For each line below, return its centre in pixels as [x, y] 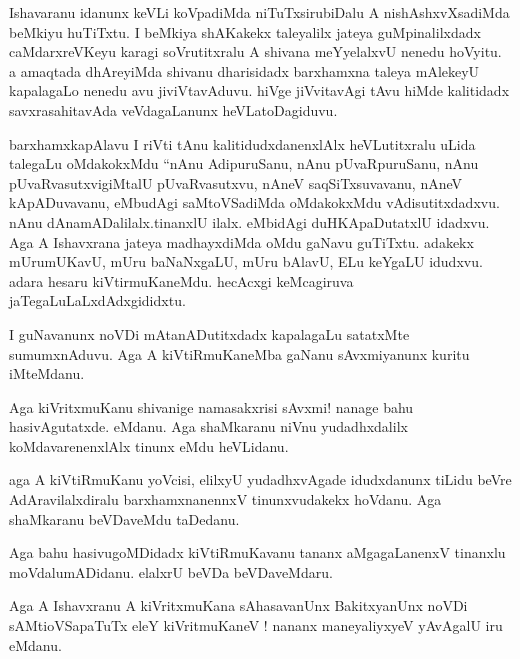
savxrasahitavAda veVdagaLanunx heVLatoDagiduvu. [173, 109]
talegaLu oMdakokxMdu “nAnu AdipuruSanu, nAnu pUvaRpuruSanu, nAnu [244, 163]
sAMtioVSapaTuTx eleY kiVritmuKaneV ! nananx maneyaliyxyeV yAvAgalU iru [256, 625]
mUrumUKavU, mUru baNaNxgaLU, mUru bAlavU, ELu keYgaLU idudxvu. [246, 261]
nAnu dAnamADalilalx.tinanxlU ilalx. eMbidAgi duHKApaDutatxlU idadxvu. [249, 221]
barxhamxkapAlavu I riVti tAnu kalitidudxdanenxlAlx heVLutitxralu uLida [242, 143]
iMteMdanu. [47, 373]
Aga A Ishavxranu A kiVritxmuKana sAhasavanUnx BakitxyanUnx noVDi [238, 605]
